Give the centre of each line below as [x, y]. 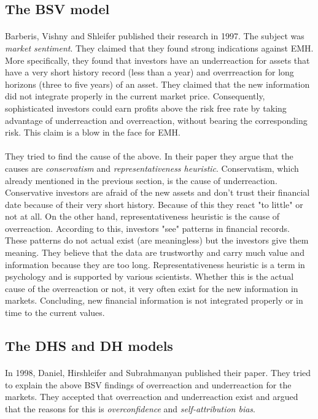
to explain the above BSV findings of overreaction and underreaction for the [148, 384]
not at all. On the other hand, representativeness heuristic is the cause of [142, 216]
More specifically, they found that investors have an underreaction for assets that [157, 60]
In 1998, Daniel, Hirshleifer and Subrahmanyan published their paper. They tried [158, 372]
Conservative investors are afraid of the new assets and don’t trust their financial [157, 192]
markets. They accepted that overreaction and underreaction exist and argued [152, 397]
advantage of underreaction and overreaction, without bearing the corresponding [156, 120]
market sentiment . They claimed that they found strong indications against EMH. [159, 48]
